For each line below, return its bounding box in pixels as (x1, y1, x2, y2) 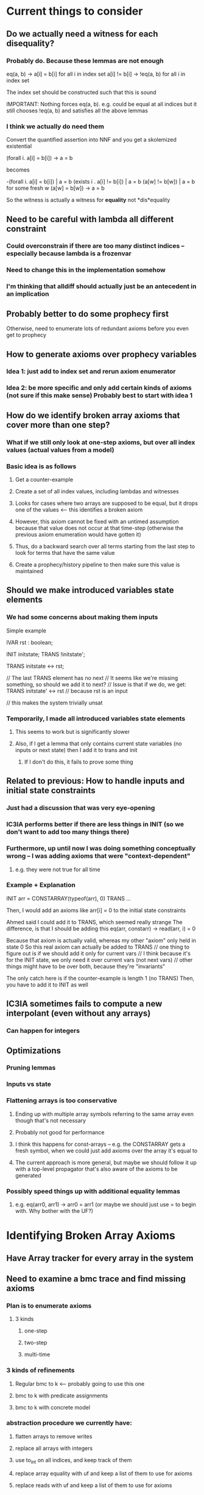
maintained (15, 567, 44, 574)
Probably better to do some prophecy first (6, 308, 169, 319)
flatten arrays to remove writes (15, 1433, 93, 1440)
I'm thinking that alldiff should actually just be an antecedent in (6, 282, 197, 291)
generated (15, 1171, 41, 1179)
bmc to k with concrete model (15, 1403, 90, 1411)
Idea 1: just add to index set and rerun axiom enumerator (6, 367, 176, 376)
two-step (24, 1339, 47, 1347)
